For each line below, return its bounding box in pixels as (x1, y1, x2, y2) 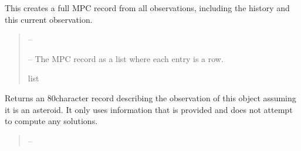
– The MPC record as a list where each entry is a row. (28, 52, 224, 64)
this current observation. (5, 13, 93, 25)
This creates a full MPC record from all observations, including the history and (5, 2, 290, 13)
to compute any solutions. (5, 115, 98, 127)
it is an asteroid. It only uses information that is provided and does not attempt (5, 103, 293, 115)
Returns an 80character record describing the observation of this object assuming (5, 91, 296, 104)
